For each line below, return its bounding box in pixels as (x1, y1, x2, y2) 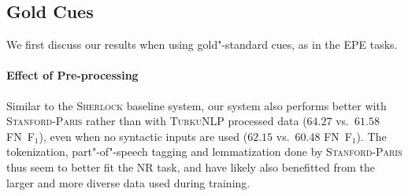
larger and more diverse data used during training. (6, 174, 250, 190)
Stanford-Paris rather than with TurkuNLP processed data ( (6, 113, 307, 129)
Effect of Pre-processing (6, 67, 139, 83)
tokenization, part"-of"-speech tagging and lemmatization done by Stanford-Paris (6, 143, 402, 160)
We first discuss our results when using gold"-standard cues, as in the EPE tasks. (6, 36, 398, 53)
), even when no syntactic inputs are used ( (39, 128, 248, 144)
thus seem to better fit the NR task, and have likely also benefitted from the (6, 158, 375, 175)
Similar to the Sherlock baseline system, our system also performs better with (6, 97, 387, 113)
